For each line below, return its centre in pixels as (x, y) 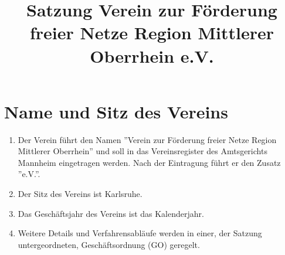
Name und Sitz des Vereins (116, 111)
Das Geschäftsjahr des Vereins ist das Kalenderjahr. (111, 213)
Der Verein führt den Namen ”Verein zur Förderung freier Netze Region (147, 139)
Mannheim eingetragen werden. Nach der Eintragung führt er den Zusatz (149, 162)
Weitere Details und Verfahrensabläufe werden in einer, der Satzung (140, 233)
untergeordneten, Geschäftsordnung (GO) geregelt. (109, 244)
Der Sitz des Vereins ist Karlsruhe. (80, 194)
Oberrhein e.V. (152, 55)
